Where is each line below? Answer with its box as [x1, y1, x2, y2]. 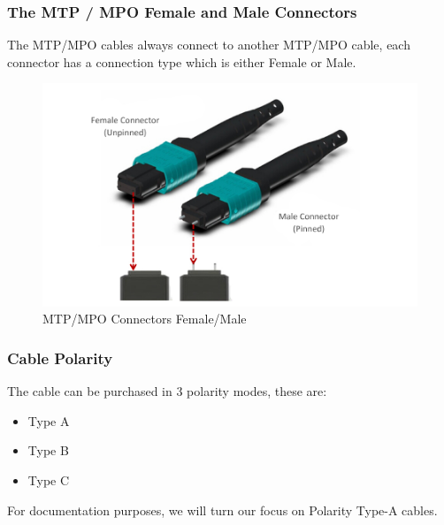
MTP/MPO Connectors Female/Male [42, 309, 247, 328]
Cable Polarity [7, 346, 113, 369]
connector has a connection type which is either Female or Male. [7, 52, 356, 71]
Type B [27, 441, 69, 460]
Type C [27, 470, 70, 489]
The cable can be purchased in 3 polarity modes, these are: [7, 382, 327, 400]
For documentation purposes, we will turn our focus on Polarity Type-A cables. [7, 500, 438, 519]
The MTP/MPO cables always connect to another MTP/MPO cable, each [7, 35, 410, 54]
